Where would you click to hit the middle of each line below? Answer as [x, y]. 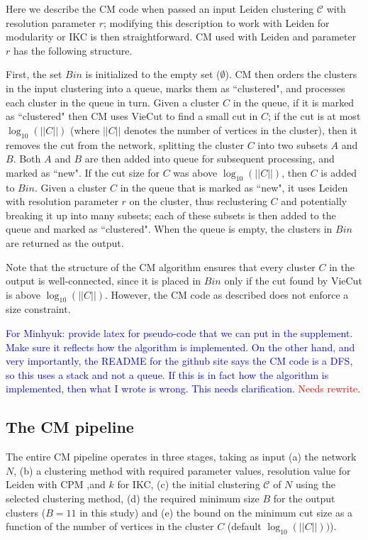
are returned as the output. [65, 242]
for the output [304, 498]
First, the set [34, 74]
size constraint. [38, 309]
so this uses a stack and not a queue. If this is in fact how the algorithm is [167, 374]
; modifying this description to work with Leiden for [216, 22]
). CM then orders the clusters [291, 74]
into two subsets [292, 144]
